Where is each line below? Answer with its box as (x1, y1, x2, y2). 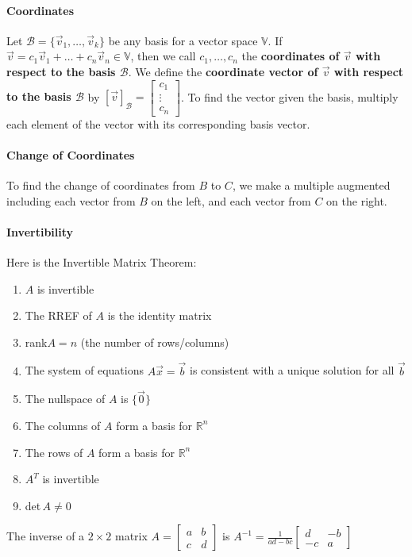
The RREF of (25, 307, 92, 324)
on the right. (326, 192, 387, 209)
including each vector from (6, 192, 136, 209)
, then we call (130, 48, 196, 64)
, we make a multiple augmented (232, 176, 391, 193)
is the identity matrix (107, 307, 212, 324)
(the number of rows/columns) (80, 333, 229, 350)
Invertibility (6, 223, 74, 240)
